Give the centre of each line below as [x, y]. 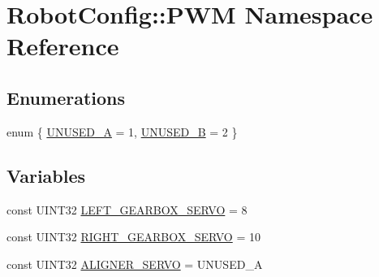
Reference [63, 46]
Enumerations [66, 97]
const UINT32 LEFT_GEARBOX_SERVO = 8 [127, 209]
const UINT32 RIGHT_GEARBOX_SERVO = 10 [134, 237]
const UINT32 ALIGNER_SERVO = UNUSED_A [135, 264]
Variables [46, 175]
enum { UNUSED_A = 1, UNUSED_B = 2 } [122, 131]
